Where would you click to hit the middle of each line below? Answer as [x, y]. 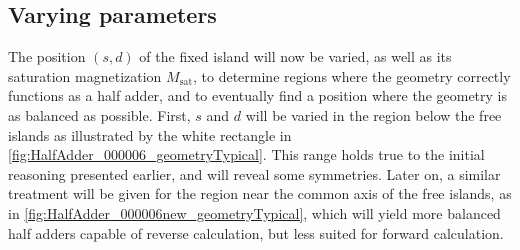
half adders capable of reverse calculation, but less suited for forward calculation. [256, 232]
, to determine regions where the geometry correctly [352, 75]
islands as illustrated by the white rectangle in [150, 134]
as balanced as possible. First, [99, 114]
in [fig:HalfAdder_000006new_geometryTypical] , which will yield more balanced [254, 212]
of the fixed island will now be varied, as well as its [295, 56]
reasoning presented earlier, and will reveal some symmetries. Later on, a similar [254, 173]
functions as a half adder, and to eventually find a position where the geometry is [257, 95]
